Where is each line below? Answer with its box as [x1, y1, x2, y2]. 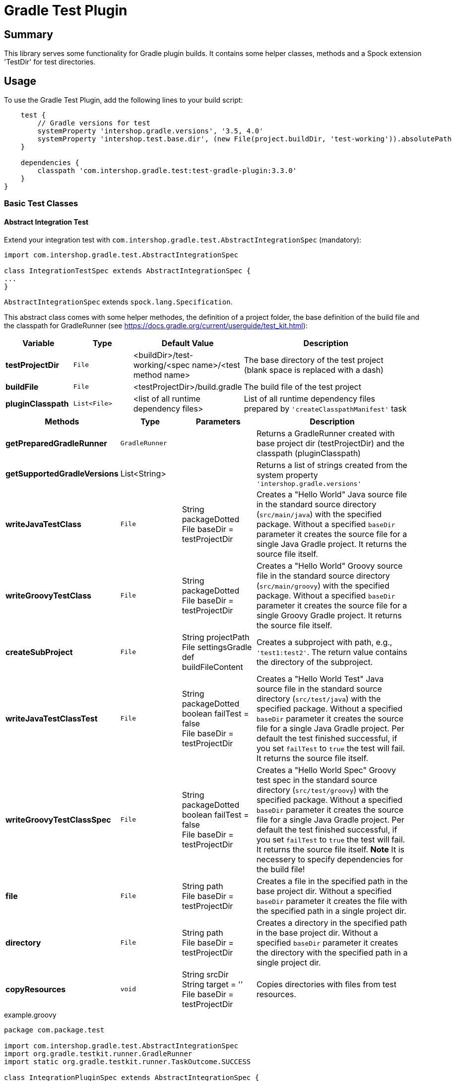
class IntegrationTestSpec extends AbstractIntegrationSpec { [4, 266, 251, 275]
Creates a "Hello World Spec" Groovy [256, 765, 396, 775]
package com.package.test [4, 1025, 105, 1034]
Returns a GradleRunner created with [256, 428, 395, 438]
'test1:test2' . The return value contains [256, 647, 407, 657]
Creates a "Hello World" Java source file [256, 489, 407, 499]
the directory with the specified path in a [256, 947, 408, 958]
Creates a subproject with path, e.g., [256, 637, 392, 647]
